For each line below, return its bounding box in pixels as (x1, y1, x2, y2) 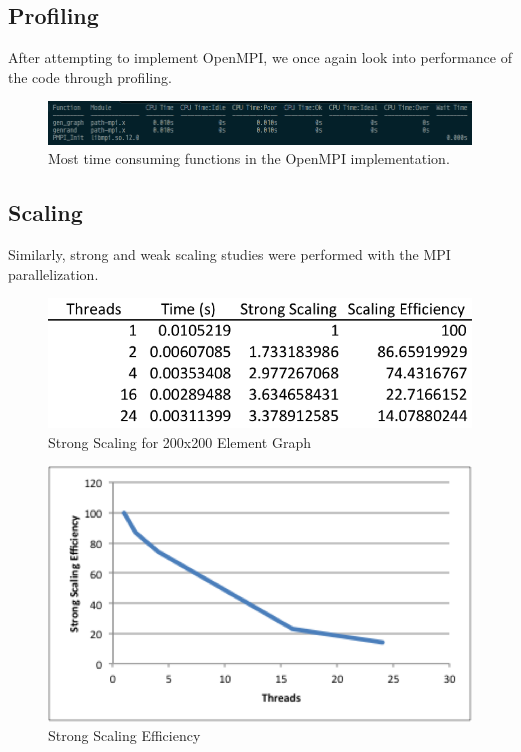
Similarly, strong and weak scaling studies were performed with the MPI (8, 244, 451, 265)
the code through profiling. (8, 66, 172, 87)
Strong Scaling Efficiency (48, 725, 201, 746)
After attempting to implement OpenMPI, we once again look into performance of (8, 47, 512, 68)
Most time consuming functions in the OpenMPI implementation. (48, 148, 450, 169)
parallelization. (8, 263, 99, 284)
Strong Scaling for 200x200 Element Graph (48, 431, 311, 452)
